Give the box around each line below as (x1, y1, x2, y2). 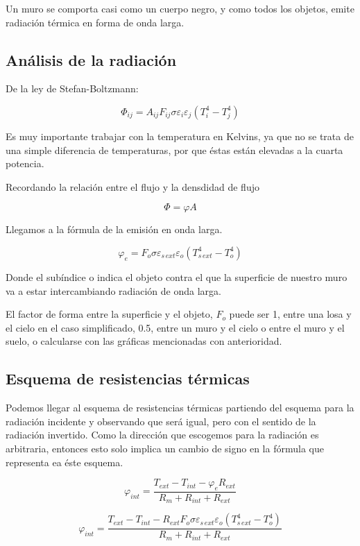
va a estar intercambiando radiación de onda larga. (6, 283, 221, 298)
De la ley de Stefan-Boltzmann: (6, 81, 139, 96)
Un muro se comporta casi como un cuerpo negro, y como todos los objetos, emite (6, 1, 354, 15)
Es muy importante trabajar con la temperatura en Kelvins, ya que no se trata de (6, 128, 354, 143)
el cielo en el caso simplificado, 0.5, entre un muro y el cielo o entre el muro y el (6, 320, 345, 334)
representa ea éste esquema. (6, 454, 123, 469)
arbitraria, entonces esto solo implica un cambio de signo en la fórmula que (6, 441, 324, 455)
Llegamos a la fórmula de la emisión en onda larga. (6, 222, 223, 237)
